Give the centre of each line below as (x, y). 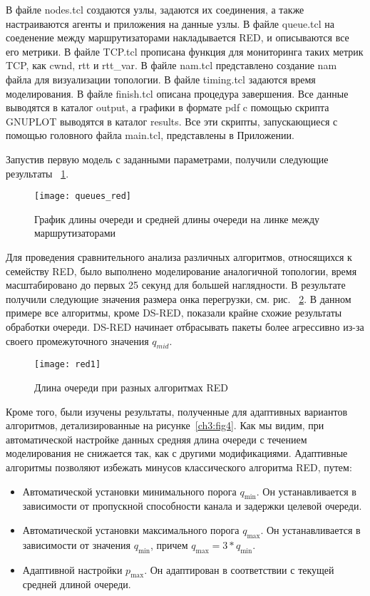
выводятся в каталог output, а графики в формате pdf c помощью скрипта (168, 107)
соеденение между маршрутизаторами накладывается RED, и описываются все (178, 37)
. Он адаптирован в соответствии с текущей (239, 569)
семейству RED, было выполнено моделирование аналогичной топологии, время (181, 271)
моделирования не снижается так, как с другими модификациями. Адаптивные (177, 453)
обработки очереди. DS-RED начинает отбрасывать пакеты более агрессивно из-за (185, 326)
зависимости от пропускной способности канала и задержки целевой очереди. (192, 506)
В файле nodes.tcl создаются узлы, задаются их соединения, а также (155, 9)
